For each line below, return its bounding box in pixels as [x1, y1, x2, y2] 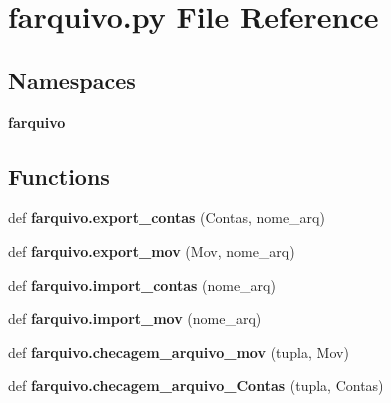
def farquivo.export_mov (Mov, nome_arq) [8, 240, 295, 261]
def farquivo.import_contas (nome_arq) [8, 274, 276, 295]
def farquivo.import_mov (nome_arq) [8, 308, 262, 329]
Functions [8, 160, 110, 191]
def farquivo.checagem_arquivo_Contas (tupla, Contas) [8, 375, 384, 396]
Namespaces [8, 64, 136, 95]
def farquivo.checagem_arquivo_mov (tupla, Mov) [8, 341, 349, 362]
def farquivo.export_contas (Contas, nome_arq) [8, 207, 325, 228]
